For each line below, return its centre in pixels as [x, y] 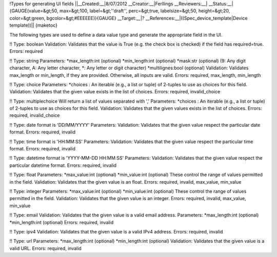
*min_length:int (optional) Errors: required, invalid [62, 222]
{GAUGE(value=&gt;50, [34, 11]
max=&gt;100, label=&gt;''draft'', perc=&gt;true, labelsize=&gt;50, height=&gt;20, [145, 11]
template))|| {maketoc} [33, 25]
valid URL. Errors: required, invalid [45, 248]
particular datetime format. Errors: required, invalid [63, 165]
